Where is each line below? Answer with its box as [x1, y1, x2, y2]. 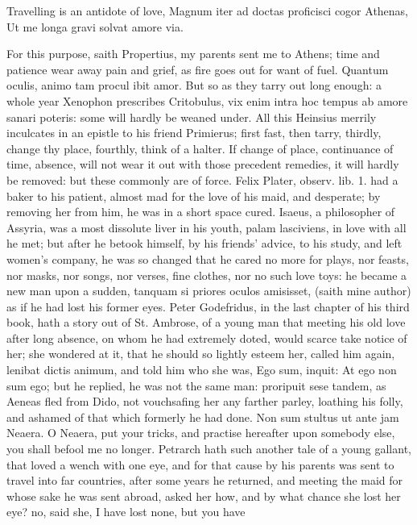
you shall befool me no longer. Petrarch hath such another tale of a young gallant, [6, 440, 411, 457]
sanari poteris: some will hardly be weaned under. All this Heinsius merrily [6, 108, 377, 125]
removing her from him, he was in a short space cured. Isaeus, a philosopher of [6, 203, 395, 220]
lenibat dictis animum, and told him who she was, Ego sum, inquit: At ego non [6, 361, 397, 378]
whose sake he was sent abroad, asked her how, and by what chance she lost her [6, 487, 401, 504]
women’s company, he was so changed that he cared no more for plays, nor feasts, [6, 250, 409, 267]
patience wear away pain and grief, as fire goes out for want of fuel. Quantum [6, 60, 389, 77]
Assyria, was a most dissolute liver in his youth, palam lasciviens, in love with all [6, 219, 407, 235]
